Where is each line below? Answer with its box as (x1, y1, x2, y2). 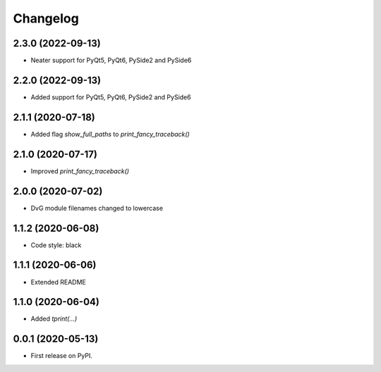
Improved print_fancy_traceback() (30, 166, 130, 175)
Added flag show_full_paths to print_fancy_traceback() (30, 130, 190, 138)
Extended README (30, 278, 86, 286)
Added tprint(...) (30, 314, 78, 323)
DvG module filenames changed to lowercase (30, 204, 164, 212)
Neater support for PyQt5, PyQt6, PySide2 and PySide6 (30, 56, 192, 65)
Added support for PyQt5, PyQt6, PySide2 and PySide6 (30, 92, 191, 101)
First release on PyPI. (30, 352, 93, 360)
